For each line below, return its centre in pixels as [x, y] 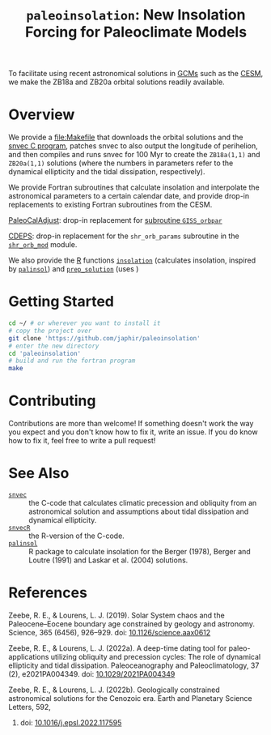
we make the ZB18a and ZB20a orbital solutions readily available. [116, 82]
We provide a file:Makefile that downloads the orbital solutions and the [126, 137]
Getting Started [61, 302]
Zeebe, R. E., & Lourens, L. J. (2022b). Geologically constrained [114, 690]
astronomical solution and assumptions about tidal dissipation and [139, 511]
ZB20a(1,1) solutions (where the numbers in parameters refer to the [121, 163]
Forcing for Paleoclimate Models [136, 32]
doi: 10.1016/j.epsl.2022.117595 [71, 722]
